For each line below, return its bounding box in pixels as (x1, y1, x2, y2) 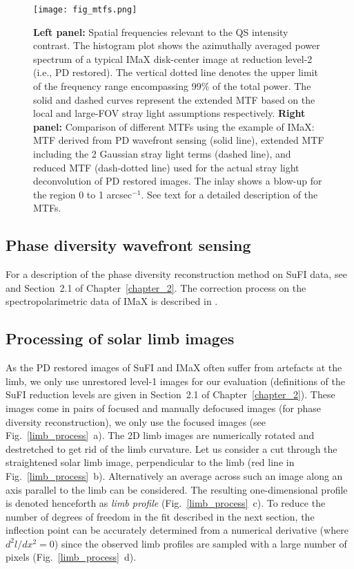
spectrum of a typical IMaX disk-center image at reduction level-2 (33, 51, 313, 66)
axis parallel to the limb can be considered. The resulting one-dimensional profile (6, 482, 348, 496)
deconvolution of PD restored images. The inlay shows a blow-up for (33, 174, 322, 188)
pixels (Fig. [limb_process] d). (6, 550, 137, 564)
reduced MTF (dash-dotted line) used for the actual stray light (33, 160, 299, 174)
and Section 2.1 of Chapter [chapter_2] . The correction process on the (6, 280, 306, 295)
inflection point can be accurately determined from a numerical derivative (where (6, 523, 348, 537)
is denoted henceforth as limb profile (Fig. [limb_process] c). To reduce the (6, 496, 326, 510)
